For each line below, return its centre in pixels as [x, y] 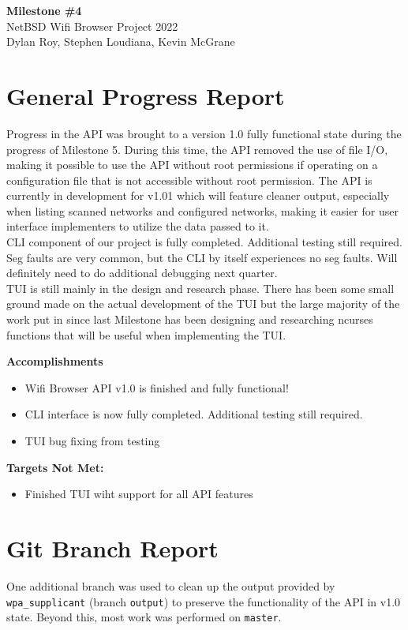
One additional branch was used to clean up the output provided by [171, 585]
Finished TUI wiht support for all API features [139, 494]
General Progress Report [146, 95]
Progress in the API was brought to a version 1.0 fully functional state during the [204, 133]
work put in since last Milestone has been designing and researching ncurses [190, 319]
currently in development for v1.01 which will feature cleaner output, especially [198, 195]
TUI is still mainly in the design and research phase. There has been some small [200, 288]
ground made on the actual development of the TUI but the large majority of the [203, 304]
